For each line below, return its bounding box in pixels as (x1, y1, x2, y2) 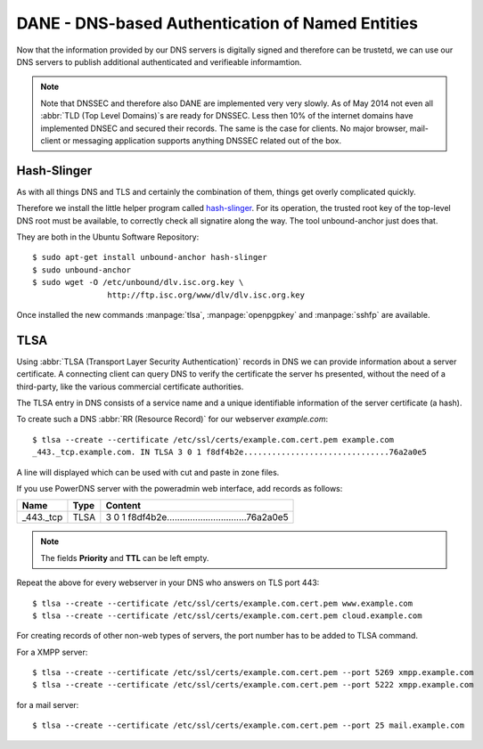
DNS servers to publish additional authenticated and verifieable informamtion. (16, 56, 302, 67)
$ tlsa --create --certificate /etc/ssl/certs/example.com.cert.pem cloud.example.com (32, 610, 422, 621)
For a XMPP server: (16, 647, 88, 657)
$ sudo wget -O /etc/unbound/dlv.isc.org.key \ (32, 277, 244, 288)
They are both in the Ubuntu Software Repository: (16, 232, 200, 242)
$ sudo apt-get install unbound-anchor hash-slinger (32, 252, 267, 263)
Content (105, 500, 142, 512)
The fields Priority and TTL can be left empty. (40, 552, 209, 563)
